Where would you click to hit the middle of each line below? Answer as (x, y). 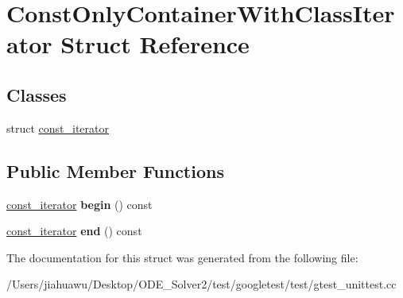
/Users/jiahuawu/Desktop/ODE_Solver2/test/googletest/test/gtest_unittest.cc (201, 284)
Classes (37, 94)
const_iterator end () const (74, 231)
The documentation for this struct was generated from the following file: (182, 257)
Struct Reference (155, 44)
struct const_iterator (58, 128)
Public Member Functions (115, 170)
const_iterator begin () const (79, 204)
